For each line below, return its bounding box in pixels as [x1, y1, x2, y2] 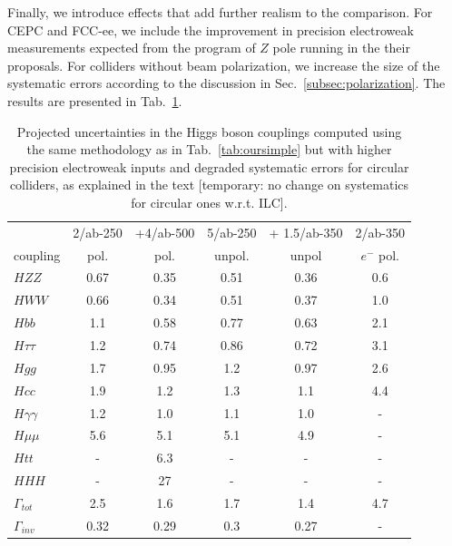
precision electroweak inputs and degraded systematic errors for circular [9, 157, 409, 176]
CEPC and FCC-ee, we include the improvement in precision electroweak [7, 20, 414, 39]
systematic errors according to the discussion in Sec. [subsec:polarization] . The [7, 73, 446, 93]
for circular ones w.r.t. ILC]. [131, 192, 288, 211]
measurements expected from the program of [7, 38, 256, 57]
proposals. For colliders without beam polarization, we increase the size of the [7, 55, 440, 74]
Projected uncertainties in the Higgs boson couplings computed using [16, 122, 402, 141]
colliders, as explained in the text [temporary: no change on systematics [9, 175, 409, 194]
